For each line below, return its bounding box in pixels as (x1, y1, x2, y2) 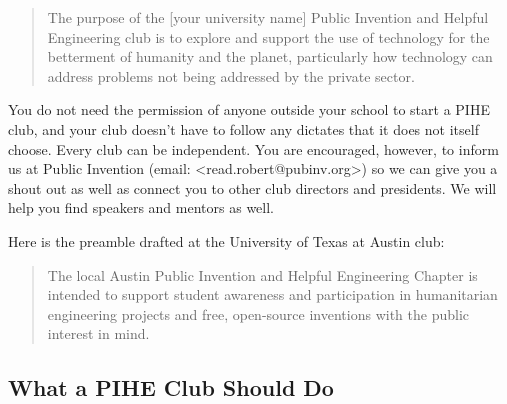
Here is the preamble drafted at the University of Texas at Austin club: (8, 230, 445, 251)
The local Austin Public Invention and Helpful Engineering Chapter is (47, 264, 478, 285)
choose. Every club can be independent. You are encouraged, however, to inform (8, 138, 499, 159)
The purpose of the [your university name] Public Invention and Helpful (47, 7, 489, 27)
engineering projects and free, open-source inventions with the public (47, 303, 469, 324)
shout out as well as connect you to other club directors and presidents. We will (8, 177, 497, 198)
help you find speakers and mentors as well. (8, 197, 274, 218)
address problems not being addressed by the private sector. (47, 65, 415, 86)
